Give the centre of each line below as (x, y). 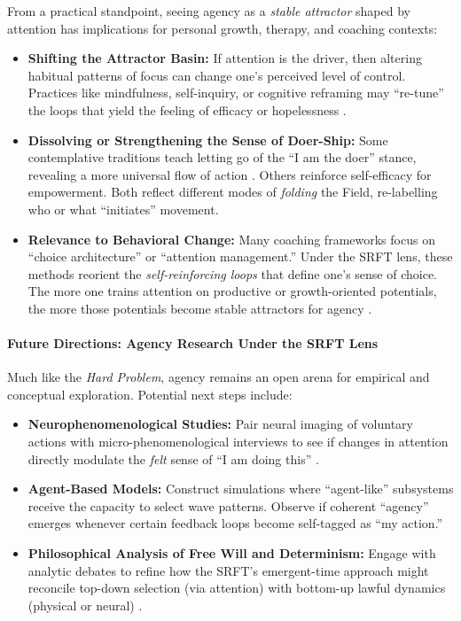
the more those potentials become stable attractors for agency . (200, 308)
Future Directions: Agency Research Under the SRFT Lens (193, 343)
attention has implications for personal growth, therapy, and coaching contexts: (223, 28)
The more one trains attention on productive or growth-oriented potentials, (232, 291)
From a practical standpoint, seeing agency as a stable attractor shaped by (209, 11)
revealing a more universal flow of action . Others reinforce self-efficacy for (230, 174)
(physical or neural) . (85, 605)
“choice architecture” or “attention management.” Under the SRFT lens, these (240, 256)
